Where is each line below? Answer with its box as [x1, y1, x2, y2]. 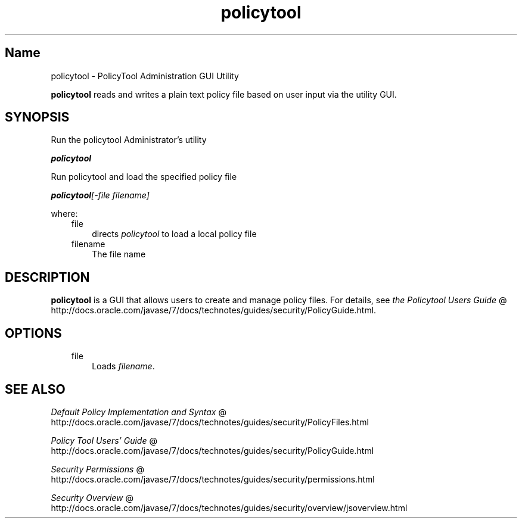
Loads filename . [92, 361, 155, 372]
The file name [92, 249, 146, 260]
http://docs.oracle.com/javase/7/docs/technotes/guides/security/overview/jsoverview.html [51, 502, 408, 513]
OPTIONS [5, 325, 62, 341]
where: [51, 208, 78, 219]
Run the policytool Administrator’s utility [51, 135, 207, 145]
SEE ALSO [5, 381, 66, 397]
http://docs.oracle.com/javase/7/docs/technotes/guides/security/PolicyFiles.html [51, 416, 369, 427]
